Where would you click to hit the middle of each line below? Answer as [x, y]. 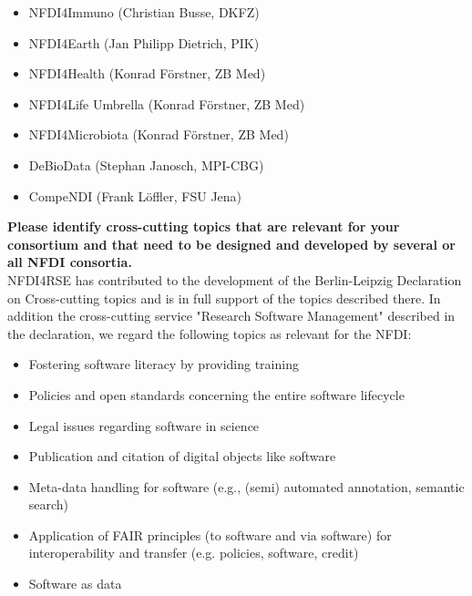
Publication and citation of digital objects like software [182, 456]
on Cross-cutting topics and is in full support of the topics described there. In [224, 298]
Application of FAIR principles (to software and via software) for [210, 534]
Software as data [75, 584]
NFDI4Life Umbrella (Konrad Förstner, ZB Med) [167, 103]
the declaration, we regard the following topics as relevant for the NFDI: [210, 333]
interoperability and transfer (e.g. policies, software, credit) [194, 553]
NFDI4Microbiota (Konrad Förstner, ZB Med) [159, 134]
